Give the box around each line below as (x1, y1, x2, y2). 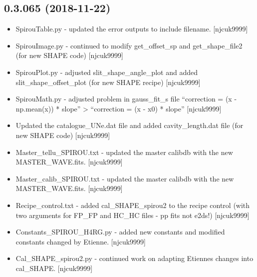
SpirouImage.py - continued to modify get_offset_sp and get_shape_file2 (15, 40, 243, 50)
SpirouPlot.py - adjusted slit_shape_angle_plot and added (15, 66, 198, 77)
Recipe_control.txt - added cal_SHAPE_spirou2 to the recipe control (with (15, 199, 250, 210)
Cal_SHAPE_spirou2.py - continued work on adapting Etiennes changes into (15, 253, 254, 263)
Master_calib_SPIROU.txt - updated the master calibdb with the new (15, 173, 234, 183)
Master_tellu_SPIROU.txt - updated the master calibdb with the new (15, 146, 233, 157)
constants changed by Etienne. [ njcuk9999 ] (15, 236, 146, 246)
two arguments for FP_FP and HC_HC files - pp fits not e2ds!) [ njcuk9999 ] (15, 209, 250, 220)
